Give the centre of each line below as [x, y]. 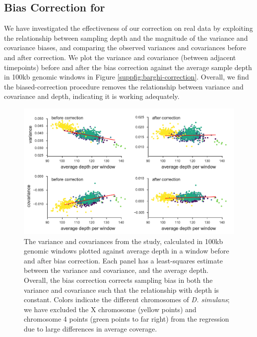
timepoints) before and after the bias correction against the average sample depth [128, 67]
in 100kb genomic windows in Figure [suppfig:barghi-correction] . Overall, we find [127, 77]
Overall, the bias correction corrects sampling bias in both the [118, 280]
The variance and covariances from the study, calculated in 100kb [124, 241]
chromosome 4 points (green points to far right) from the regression [127, 319]
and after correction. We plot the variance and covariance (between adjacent [120, 57]
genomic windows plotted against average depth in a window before [127, 251]
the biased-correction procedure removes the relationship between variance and [124, 86]
